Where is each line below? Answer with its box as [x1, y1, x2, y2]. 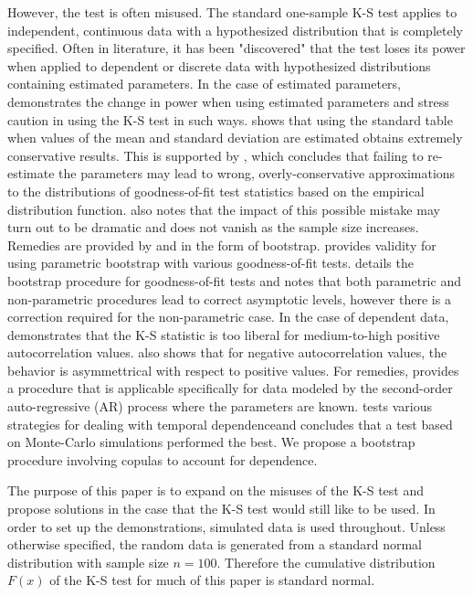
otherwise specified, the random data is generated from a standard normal [7, 535, 422, 554]
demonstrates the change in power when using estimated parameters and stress [7, 91, 449, 111]
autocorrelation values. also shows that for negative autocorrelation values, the [7, 343, 447, 362]
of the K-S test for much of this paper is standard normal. [49, 570, 375, 590]
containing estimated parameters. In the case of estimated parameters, [7, 74, 401, 93]
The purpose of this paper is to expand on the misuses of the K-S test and [7, 481, 424, 500]
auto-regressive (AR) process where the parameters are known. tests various [7, 397, 432, 416]
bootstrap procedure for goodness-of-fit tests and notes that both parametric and [7, 271, 461, 290]
